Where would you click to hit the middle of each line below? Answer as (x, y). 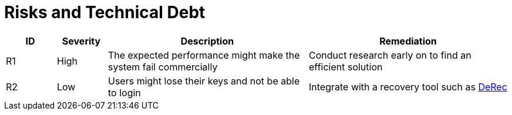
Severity (81, 41)
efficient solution (346, 67)
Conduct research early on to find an (390, 55)
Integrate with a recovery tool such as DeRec (408, 87)
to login (124, 92)
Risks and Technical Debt (105, 12)
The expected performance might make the (204, 55)
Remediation (408, 41)
